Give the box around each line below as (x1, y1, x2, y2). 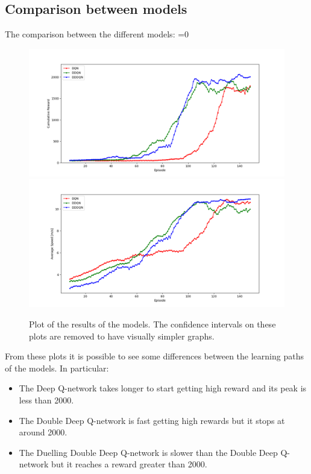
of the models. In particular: (5, 361, 109, 374)
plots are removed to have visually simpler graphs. (29, 329, 215, 342)
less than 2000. (19, 393, 74, 406)
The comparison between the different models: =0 (5, 28, 189, 40)
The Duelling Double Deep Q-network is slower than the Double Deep (19, 446, 278, 458)
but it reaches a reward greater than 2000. (51, 458, 207, 470)
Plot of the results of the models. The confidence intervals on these (29, 317, 276, 330)
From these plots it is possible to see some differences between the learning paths (5, 350, 304, 362)
